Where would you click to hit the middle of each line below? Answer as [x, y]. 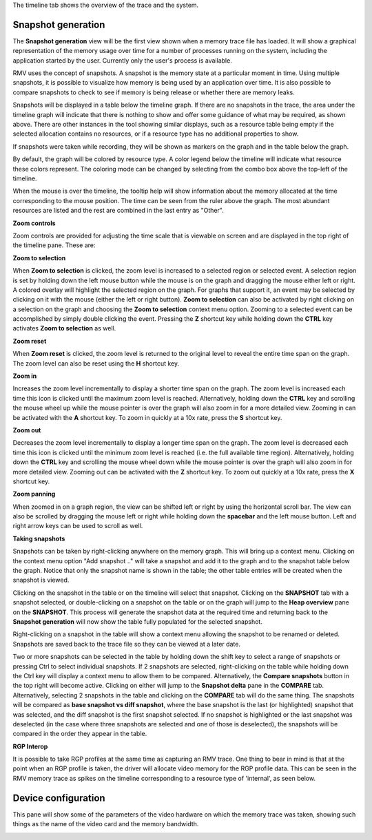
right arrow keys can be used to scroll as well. [78, 526]
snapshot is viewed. [41, 580]
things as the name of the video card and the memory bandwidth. [106, 824]
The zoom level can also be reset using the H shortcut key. [96, 363]
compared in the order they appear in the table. [80, 734]
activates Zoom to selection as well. [64, 328]
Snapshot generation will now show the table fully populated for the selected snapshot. [138, 622]
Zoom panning [34, 494]
